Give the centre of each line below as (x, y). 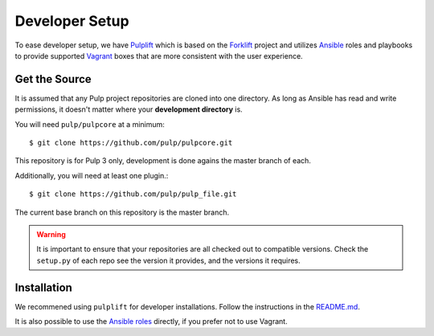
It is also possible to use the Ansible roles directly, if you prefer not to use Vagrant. (151, 322)
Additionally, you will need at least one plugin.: (92, 175)
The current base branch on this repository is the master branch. (122, 212)
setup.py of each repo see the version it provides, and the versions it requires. (168, 260)
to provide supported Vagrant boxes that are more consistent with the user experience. (159, 55)
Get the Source (53, 79)
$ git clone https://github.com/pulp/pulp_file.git (133, 194)
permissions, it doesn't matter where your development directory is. (129, 109)
